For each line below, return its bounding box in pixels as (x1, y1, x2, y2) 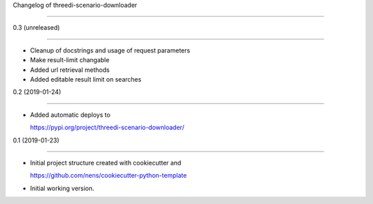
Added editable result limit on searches (30, 75, 142, 83)
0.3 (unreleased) (12, 24, 60, 32)
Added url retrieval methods (30, 66, 110, 74)
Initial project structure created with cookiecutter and (30, 158, 182, 167)
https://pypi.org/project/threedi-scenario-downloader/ (30, 123, 184, 131)
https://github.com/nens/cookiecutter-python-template (30, 171, 187, 180)
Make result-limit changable (30, 56, 110, 64)
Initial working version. (30, 184, 95, 192)
